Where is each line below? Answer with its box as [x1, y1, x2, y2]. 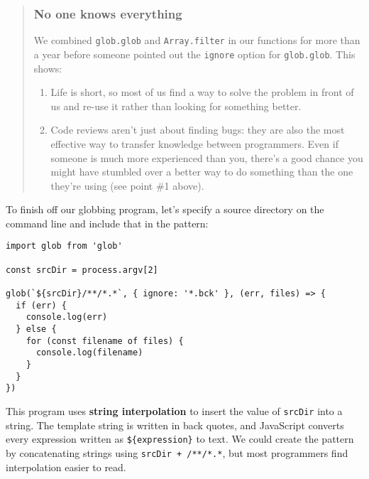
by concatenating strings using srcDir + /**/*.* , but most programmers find [6, 445, 348, 460]
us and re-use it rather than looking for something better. [50, 98, 302, 113]
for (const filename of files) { [26, 335, 184, 346]
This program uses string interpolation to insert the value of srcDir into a [6, 404, 343, 418]
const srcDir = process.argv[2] [6, 264, 158, 275]
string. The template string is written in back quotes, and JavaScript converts [6, 417, 344, 432]
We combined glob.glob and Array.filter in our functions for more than [33, 33, 360, 48]
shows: [33, 60, 62, 75]
